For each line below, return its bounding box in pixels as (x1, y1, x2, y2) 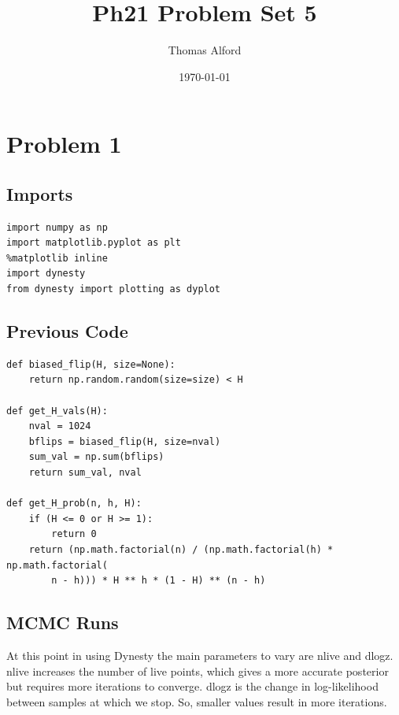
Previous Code (6, 319, 128, 343)
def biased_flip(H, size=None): (6, 358, 175, 370)
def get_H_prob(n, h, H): (6, 498, 142, 509)
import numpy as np (6, 221, 108, 233)
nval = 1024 (28, 420, 91, 432)
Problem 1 (6, 128, 122, 160)
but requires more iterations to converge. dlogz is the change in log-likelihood (6, 678, 379, 695)
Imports (6, 181, 73, 206)
